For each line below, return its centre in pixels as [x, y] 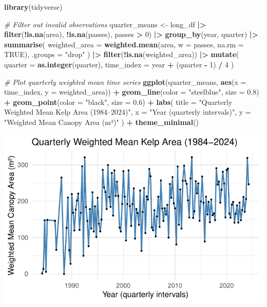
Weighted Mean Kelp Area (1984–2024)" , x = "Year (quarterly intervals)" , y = [128, 112]
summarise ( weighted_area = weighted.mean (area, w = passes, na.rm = [124, 44]
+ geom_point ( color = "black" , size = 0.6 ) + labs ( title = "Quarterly [118, 102]
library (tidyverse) [33, 7]
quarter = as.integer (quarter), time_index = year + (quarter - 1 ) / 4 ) [119, 64]
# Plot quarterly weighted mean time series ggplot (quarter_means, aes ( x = [125, 82]
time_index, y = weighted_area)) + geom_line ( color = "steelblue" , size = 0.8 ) [132, 92]
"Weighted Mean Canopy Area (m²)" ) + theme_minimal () [102, 122]
